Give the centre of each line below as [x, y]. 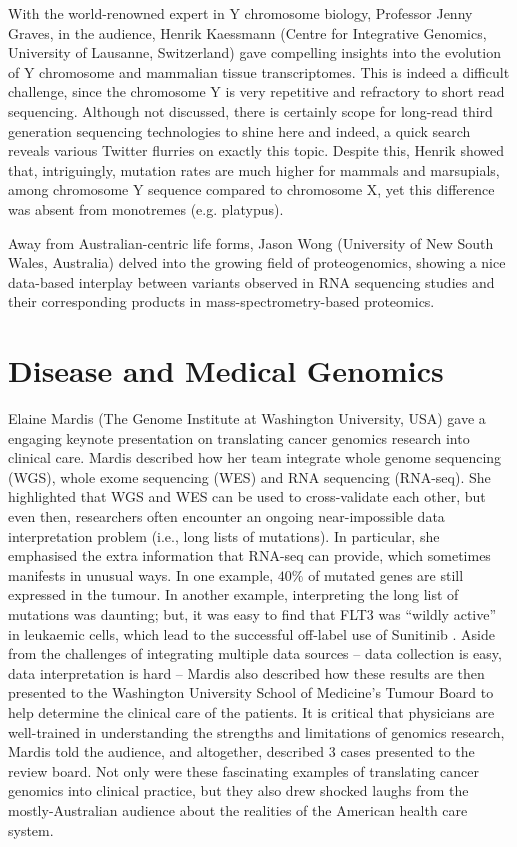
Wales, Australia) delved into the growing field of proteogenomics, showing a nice [257, 262]
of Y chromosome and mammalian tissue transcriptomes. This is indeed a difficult [259, 71]
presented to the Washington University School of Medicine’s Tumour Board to [251, 692]
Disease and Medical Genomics [226, 370]
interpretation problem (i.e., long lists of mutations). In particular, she [224, 535]
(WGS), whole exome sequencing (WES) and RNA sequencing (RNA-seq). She [249, 476]
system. [31, 829]
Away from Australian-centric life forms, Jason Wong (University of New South [251, 242]
